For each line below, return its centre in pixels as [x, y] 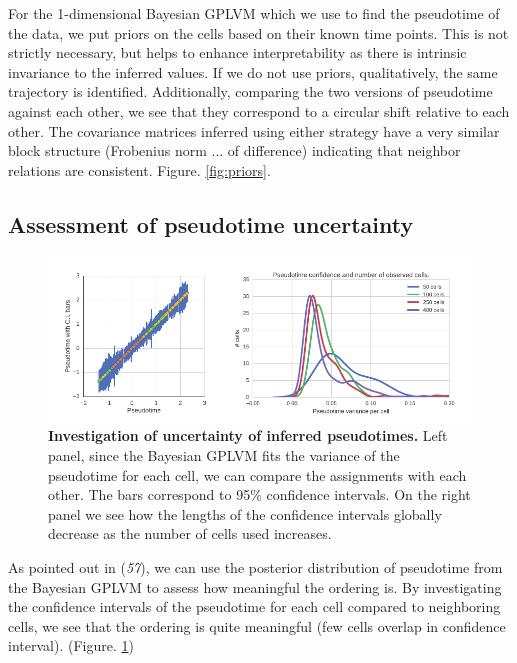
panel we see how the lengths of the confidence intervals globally [245, 513]
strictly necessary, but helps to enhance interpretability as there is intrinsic [237, 52]
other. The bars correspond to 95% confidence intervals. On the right [259, 494]
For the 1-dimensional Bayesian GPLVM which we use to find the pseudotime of [254, 13]
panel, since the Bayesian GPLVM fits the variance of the [224, 455]
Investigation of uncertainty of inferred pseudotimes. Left [248, 435]
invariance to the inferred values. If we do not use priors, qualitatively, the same [253, 71]
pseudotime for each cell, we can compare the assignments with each [257, 474]
